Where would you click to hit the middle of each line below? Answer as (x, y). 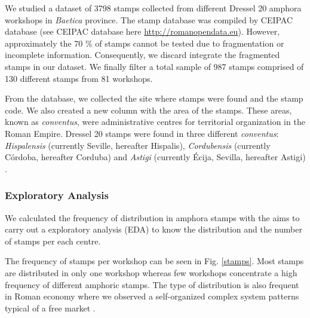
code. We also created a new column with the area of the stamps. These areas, (148, 110)
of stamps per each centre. (53, 241)
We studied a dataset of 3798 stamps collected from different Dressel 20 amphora (153, 8)
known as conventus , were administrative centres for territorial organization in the (155, 122)
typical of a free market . (50, 308)
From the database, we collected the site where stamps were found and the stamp (154, 98)
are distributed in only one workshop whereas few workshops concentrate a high (151, 272)
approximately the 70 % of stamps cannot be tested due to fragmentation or (145, 43)
